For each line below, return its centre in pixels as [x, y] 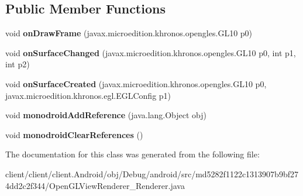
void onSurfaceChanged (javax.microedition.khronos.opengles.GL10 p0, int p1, [151, 52]
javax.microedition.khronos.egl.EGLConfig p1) [88, 95]
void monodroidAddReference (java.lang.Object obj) [106, 115]
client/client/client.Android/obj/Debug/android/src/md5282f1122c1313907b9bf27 [152, 173]
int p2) [18, 64]
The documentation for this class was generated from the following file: [132, 154]
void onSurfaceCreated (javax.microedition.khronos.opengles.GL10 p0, [136, 83]
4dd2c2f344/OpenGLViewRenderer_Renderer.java [95, 185]
